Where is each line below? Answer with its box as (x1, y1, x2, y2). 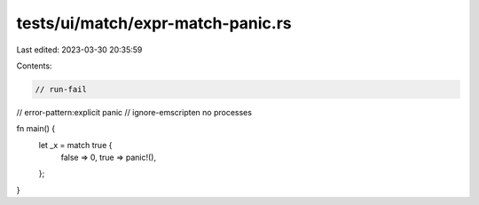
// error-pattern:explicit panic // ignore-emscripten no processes (16, 106, 253, 117)
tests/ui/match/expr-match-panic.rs (16, 13, 292, 33)
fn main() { (16, 123, 56, 134)
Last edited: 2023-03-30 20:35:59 (16, 44, 143, 55)
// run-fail (35, 84, 88, 94)
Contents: (16, 60, 52, 71)
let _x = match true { (38, 139, 113, 150)
